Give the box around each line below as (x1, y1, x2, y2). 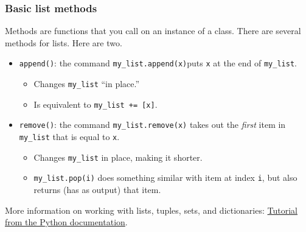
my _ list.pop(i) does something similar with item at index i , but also (33, 171, 297, 184)
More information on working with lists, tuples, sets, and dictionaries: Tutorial (5, 203, 297, 216)
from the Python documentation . (5, 216, 128, 228)
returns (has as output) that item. (33, 183, 161, 195)
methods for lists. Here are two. (5, 36, 122, 49)
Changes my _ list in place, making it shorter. (33, 150, 203, 163)
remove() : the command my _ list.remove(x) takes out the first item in (19, 118, 286, 131)
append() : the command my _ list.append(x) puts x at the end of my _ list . (19, 57, 297, 69)
